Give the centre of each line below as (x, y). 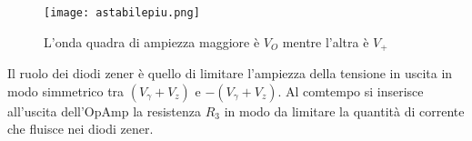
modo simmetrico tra (66, 91)
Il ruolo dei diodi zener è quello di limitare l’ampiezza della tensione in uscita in (230, 73)
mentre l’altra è (326, 41)
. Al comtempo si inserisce (351, 91)
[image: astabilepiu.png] (122, 13)
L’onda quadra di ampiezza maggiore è (152, 41)
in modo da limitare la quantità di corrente (344, 111)
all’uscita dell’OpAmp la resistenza (104, 111)
